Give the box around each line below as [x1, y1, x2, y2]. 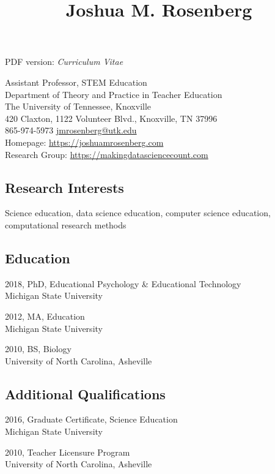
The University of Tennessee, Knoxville [5, 100, 152, 113]
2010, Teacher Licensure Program [5, 445, 130, 458]
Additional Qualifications [5, 384, 166, 403]
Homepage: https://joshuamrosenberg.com [5, 135, 164, 148]
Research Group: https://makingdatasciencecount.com [5, 148, 208, 160]
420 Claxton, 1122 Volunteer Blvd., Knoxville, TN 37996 [5, 111, 218, 124]
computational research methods [5, 218, 127, 231]
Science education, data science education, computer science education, [5, 206, 271, 219]
